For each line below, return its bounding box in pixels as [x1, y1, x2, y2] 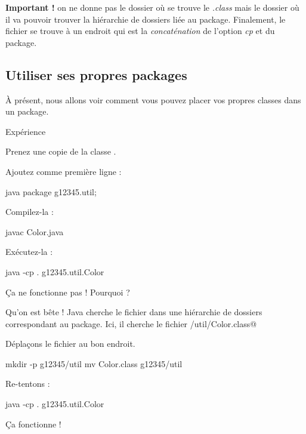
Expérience [5, 125, 46, 137]
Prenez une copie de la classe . [5, 145, 116, 158]
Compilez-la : [5, 205, 54, 218]
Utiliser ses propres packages [5, 65, 187, 84]
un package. [5, 105, 49, 118]
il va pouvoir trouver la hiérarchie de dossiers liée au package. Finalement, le [5, 13, 286, 25]
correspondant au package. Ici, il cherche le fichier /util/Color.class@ [5, 317, 257, 330]
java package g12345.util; [5, 185, 97, 198]
